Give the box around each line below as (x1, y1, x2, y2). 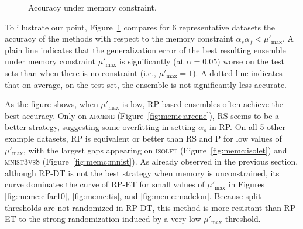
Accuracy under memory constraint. (28, 1, 157, 13)
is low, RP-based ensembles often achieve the (122, 98, 284, 110)
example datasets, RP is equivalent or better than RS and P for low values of (5, 132, 282, 144)
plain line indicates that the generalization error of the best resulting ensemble (5, 43, 286, 56)
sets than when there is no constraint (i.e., (5, 66, 156, 78)
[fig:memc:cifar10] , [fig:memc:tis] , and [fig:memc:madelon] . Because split (5, 189, 261, 201)
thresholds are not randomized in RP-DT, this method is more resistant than (5, 201, 281, 213)
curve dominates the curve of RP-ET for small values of (5, 178, 205, 190)
